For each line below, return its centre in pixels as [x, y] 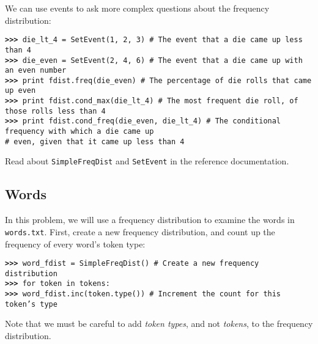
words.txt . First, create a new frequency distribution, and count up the [140, 231]
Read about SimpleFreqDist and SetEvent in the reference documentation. [147, 161]
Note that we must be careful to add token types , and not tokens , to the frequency [159, 324]
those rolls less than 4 [55, 111]
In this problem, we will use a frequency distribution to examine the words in [150, 220]
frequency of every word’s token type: [75, 243]
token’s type [31, 304]
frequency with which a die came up [79, 132]
